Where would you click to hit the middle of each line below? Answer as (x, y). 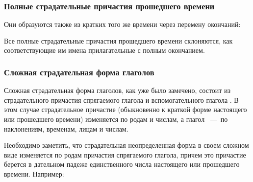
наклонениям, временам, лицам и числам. (66, 128)
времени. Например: (34, 173)
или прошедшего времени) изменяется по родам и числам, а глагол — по (116, 119)
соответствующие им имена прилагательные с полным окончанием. (104, 50)
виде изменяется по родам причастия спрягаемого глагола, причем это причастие (125, 154)
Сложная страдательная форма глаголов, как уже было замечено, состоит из (117, 90)
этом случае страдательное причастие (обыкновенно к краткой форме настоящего (126, 109)
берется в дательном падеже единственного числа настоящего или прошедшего (122, 164)
